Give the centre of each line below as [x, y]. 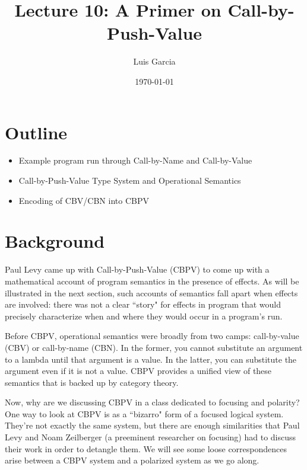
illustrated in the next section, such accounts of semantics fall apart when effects [151, 292]
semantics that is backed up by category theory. [92, 382]
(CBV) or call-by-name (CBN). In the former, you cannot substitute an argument [154, 347]
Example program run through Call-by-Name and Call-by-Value [135, 160]
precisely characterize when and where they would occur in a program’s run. [144, 316]
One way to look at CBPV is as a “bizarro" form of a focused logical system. [144, 413]
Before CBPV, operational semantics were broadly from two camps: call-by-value [152, 336]
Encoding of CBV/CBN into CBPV [84, 200]
